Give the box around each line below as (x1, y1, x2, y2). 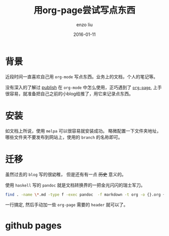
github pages (5, 220, 62, 231)
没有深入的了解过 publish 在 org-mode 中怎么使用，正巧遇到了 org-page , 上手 (5, 84, 162, 90)
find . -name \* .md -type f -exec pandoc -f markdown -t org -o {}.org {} (5, 192, 167, 197)
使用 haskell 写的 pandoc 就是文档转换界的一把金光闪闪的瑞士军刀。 (5, 182, 145, 188)
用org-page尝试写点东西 (33, 5, 136, 16)
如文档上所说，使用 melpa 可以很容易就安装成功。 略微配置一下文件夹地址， (5, 128, 161, 134)
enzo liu (76, 21, 93, 28)
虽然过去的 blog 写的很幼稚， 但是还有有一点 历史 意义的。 (5, 171, 127, 177)
